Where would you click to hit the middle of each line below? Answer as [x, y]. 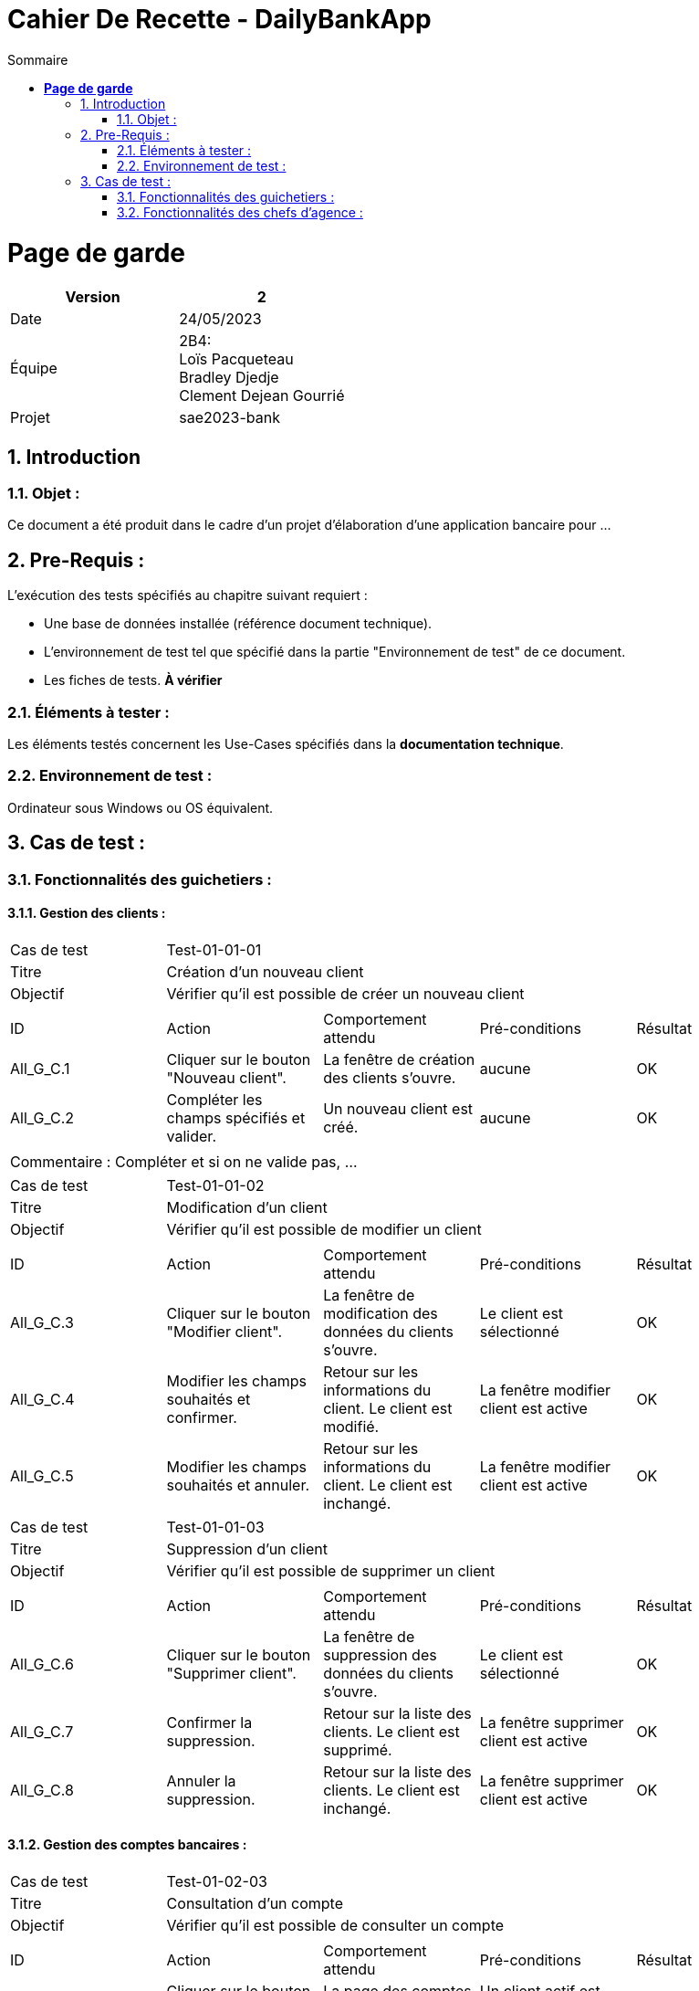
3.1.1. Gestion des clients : [87, 913]
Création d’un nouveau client [265, 971]
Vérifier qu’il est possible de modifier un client [324, 1229]
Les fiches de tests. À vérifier [133, 680]
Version [93, 297]
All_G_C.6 [42, 1664]
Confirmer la [209, 1722]
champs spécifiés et [236, 1117]
